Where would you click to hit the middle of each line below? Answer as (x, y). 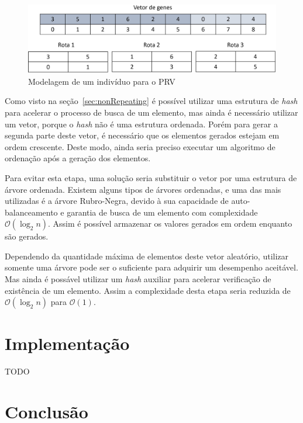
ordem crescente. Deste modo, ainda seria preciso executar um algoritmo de (140, 146)
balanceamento (31, 212)
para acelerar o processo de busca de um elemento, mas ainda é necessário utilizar (151, 112)
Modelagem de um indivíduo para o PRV (102, 81)
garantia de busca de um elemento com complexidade (162, 212)
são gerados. (27, 236)
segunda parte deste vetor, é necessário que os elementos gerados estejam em (142, 135)
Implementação (67, 343)
